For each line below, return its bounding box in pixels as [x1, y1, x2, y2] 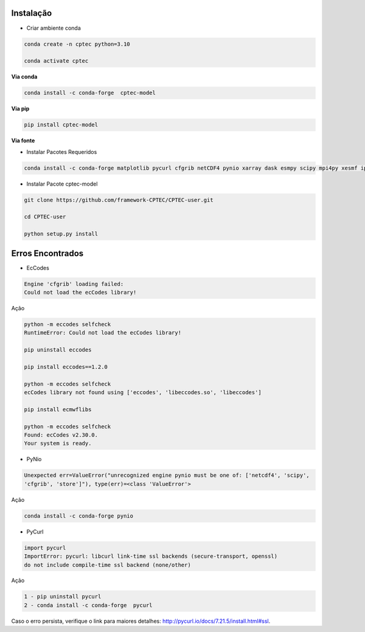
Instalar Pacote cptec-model [26, 180, 98, 187]
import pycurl [24, 544, 66, 551]
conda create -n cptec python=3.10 [24, 40, 130, 47]
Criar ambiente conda [26, 24, 82, 32]
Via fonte [11, 137, 35, 144]
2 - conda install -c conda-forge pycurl [24, 602, 153, 608]
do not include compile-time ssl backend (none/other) [24, 561, 191, 568]
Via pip [11, 105, 30, 113]
